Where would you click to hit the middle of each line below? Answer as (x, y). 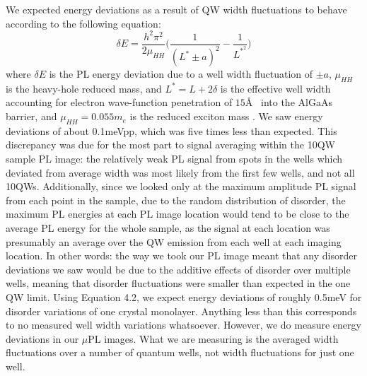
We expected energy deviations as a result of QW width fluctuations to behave (176, 9)
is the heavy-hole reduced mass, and (84, 88)
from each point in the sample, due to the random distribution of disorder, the (176, 200)
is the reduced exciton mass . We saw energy (226, 116)
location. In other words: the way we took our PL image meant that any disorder (181, 255)
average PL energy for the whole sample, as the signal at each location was (168, 228)
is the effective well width (275, 88)
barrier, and (31, 116)
